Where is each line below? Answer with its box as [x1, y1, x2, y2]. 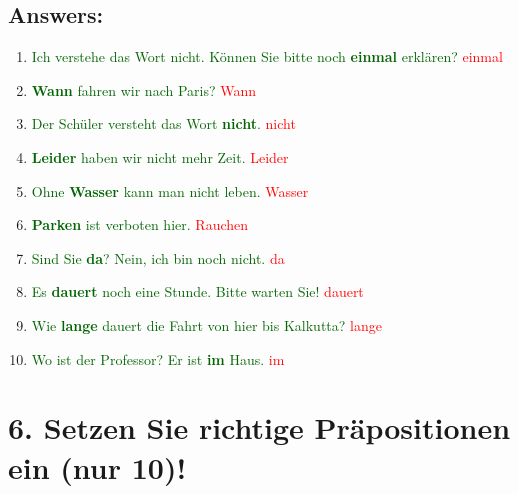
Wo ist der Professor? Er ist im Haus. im [31, 348, 285, 369]
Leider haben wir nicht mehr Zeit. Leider [31, 146, 289, 167]
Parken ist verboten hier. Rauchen [31, 214, 249, 235]
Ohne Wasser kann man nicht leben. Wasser [31, 180, 309, 201]
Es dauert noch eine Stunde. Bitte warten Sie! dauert [31, 281, 364, 302]
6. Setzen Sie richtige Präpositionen [8, 407, 511, 448]
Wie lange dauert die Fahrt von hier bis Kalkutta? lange [31, 314, 382, 335]
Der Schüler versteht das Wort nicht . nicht [31, 113, 296, 134]
